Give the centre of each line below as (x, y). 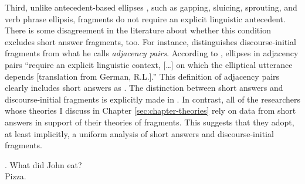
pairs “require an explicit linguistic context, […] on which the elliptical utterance (149, 64)
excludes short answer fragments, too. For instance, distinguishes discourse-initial (151, 41)
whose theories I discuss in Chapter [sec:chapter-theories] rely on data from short (150, 110)
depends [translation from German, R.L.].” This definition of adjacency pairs (142, 76)
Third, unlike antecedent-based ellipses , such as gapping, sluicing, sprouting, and (151, 7)
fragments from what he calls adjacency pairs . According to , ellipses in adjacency (152, 53)
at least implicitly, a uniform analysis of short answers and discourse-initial (139, 133)
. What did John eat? (43, 164)
